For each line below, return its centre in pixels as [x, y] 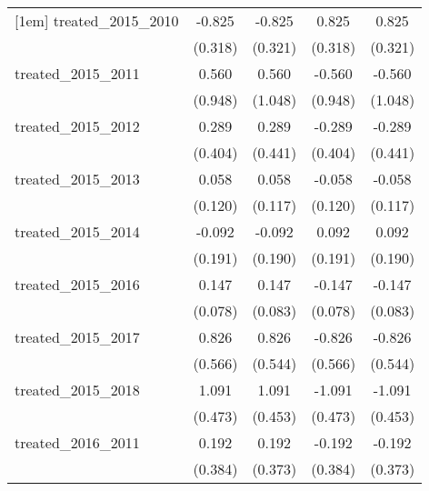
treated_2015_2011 [77, 73]
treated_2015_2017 [77, 337]
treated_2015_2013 [77, 179]
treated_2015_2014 [77, 231]
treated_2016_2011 [77, 442]
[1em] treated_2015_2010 [97, 20]
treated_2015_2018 [77, 390]
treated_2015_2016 [77, 284]
